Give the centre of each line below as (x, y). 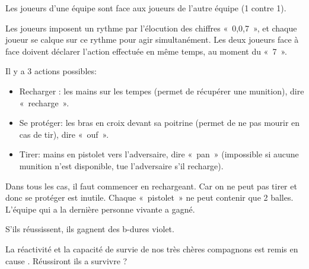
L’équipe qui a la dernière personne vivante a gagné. (100, 209)
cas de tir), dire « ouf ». (64, 134)
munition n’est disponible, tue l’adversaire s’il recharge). (121, 165)
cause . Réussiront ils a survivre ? (66, 260)
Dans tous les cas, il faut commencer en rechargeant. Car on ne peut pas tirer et (151, 186)
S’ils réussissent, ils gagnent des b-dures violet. (90, 229)
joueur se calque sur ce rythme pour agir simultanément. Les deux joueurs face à (152, 39)
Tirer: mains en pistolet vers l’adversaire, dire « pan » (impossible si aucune (159, 154)
